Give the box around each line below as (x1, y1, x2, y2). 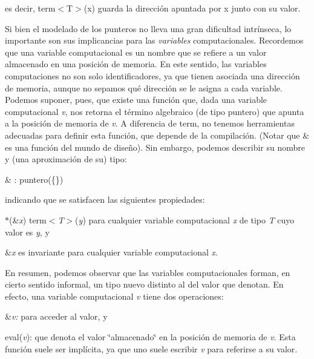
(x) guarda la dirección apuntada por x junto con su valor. (83, 2, 301, 14)
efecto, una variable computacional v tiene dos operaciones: (5, 289, 224, 302)
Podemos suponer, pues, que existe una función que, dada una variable (5, 93, 267, 106)
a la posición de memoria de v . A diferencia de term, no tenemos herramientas (5, 117, 295, 130)
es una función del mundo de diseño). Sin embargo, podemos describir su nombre (5, 140, 306, 153)
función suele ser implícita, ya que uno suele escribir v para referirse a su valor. (5, 342, 298, 355)
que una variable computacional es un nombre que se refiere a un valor (5, 45, 267, 58)
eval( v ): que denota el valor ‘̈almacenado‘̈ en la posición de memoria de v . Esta (5, 331, 296, 343)
